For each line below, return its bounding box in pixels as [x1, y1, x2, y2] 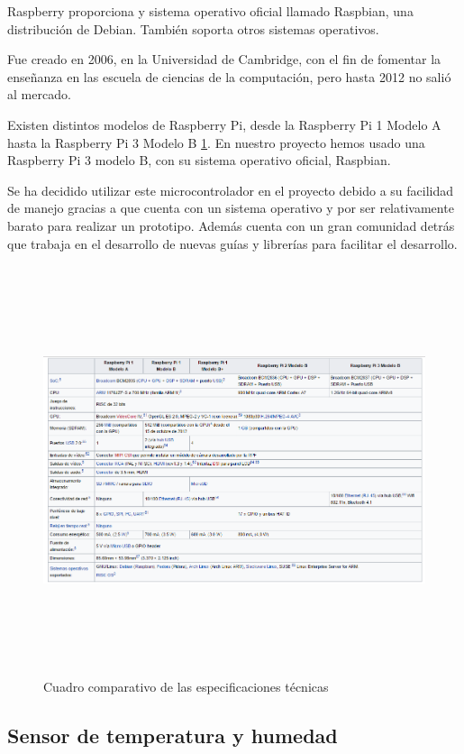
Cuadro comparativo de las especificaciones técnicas [43, 677, 329, 696]
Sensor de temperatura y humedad [7, 722, 338, 749]
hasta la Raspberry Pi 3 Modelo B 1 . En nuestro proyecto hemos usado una [7, 133, 425, 152]
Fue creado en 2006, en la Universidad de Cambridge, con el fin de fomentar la [7, 50, 441, 69]
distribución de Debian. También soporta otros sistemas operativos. [7, 19, 379, 38]
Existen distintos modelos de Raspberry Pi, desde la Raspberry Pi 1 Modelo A [7, 115, 441, 133]
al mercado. [7, 85, 71, 104]
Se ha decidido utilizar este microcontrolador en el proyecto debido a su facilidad [7, 180, 454, 199]
